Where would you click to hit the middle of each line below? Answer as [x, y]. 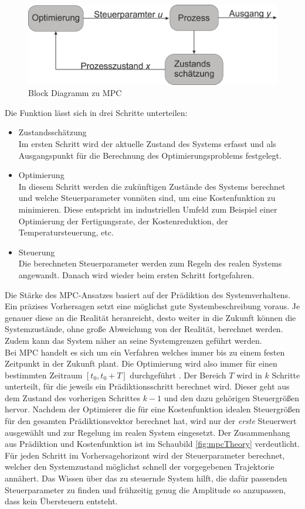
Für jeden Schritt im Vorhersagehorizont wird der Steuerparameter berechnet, [145, 455]
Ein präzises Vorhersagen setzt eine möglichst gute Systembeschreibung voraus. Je [152, 306]
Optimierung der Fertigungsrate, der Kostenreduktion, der [123, 221]
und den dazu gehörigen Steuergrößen [232, 397]
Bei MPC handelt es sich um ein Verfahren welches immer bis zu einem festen [145, 352]
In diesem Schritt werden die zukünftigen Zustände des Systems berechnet [152, 186]
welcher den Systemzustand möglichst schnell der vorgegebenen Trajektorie [140, 467]
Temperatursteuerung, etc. [66, 232]
